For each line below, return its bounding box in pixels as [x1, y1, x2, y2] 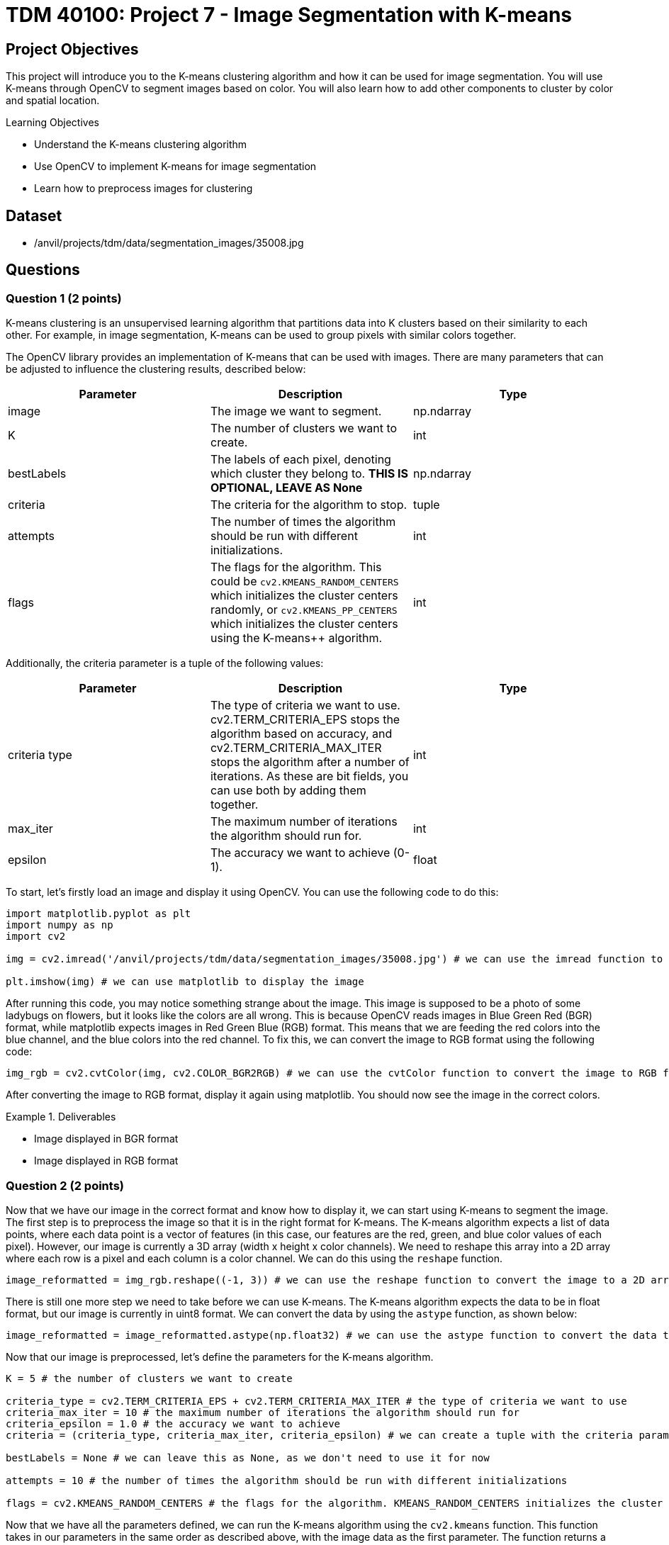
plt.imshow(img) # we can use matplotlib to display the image [6, 976, 364, 988]
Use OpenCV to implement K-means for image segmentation [34, 160, 317, 173]
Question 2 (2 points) [6, 1178, 125, 1193]
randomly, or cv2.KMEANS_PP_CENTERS [210, 602, 398, 617]
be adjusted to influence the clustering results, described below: [6, 363, 306, 376]
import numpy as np [6, 919, 113, 931]
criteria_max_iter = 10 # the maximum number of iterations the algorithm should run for [6, 1406, 519, 1418]
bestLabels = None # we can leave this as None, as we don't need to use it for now [6, 1451, 490, 1463]
